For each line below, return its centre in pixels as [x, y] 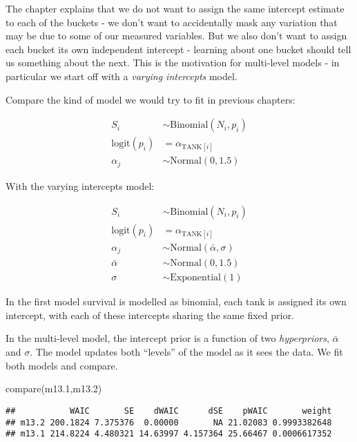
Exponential [195, 278]
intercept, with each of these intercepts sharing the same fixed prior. [150, 315]
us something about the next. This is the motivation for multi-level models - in [173, 63]
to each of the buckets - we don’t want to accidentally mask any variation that [172, 22]
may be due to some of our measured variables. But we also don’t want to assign [176, 36]
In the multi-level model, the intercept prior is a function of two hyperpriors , [167, 338]
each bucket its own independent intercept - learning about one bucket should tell [178, 49]
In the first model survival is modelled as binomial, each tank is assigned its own [176, 301]
